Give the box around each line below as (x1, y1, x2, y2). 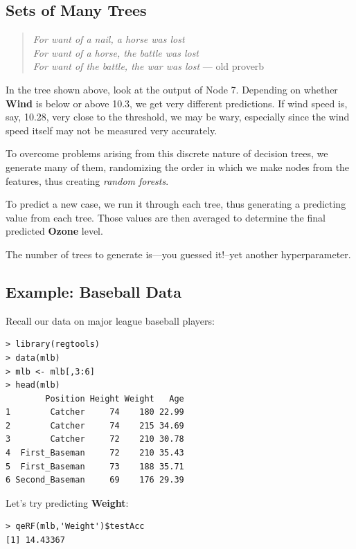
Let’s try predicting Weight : (6, 495, 129, 510)
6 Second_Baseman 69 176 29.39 (6, 475, 184, 485)
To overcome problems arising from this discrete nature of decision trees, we (6, 146, 328, 161)
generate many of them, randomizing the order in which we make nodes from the (6, 159, 350, 174)
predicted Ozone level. (6, 224, 103, 238)
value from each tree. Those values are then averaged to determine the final (6, 210, 326, 224)
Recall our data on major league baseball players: (6, 313, 215, 327)
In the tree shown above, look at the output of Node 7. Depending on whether (6, 82, 338, 96)
